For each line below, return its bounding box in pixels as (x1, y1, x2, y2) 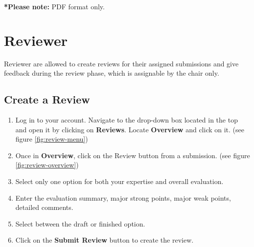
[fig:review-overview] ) (15, 160, 79, 170)
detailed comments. (15, 202, 73, 212)
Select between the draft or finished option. (15, 218, 145, 228)
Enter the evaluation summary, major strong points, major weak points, (15, 192, 231, 203)
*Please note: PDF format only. (4, 1, 105, 11)
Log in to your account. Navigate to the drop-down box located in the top (15, 115, 238, 125)
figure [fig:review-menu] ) (15, 134, 88, 144)
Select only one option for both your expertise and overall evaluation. (15, 176, 224, 186)
